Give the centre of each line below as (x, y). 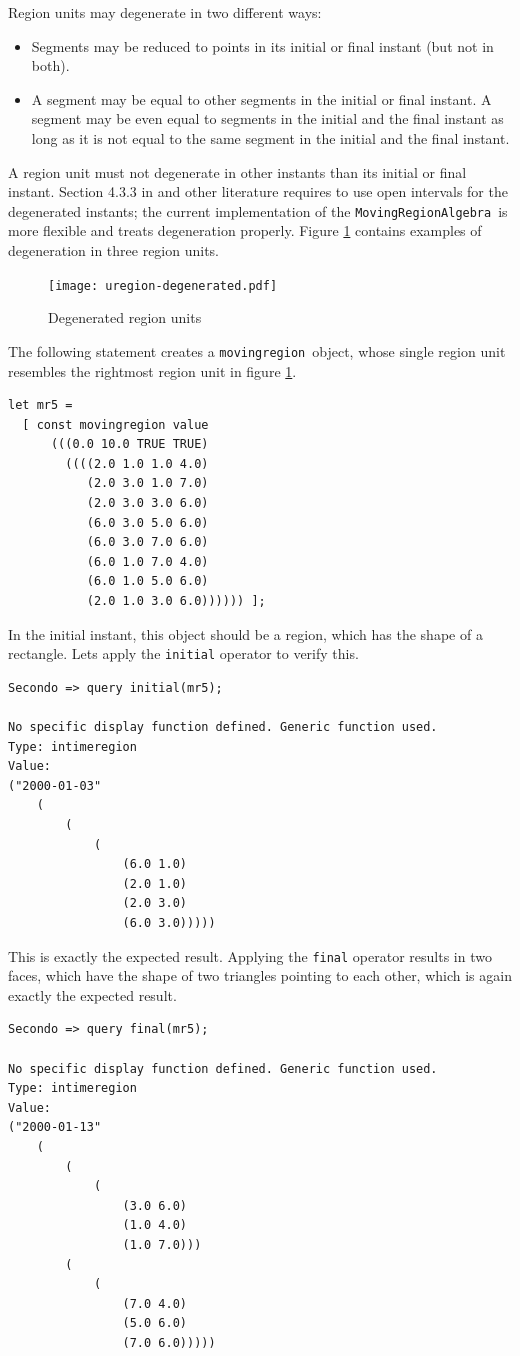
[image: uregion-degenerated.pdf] (163, 285)
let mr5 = (40, 405)
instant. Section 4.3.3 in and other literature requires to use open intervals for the (258, 191)
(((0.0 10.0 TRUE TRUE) (129, 444)
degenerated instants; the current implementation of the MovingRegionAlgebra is (258, 210)
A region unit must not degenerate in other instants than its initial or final (237, 171)
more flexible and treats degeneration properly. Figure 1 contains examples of (245, 230)
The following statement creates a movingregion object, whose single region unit (257, 350)
